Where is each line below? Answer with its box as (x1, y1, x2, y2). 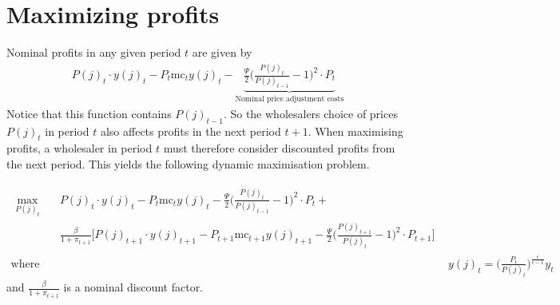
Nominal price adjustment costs (235, 95, 344, 104)
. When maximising (308, 122, 403, 139)
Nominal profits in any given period (6, 44, 181, 61)
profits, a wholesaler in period (6, 140, 153, 156)
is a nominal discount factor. (63, 279, 204, 295)
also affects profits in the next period (100, 122, 281, 139)
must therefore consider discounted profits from (163, 140, 395, 156)
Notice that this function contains (6, 105, 172, 121)
